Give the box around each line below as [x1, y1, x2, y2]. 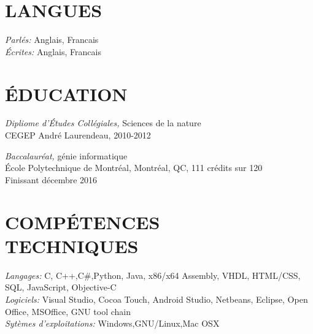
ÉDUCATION [5, 81, 128, 106]
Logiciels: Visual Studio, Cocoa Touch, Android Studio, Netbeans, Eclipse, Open [5, 292, 308, 305]
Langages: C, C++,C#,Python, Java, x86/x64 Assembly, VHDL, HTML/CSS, [5, 268, 301, 281]
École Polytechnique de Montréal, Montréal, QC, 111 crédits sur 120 [5, 161, 263, 174]
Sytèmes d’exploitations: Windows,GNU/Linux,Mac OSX [5, 317, 220, 330]
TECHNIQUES [5, 233, 139, 258]
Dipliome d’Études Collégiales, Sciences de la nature [5, 116, 201, 129]
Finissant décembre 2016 [5, 173, 98, 186]
